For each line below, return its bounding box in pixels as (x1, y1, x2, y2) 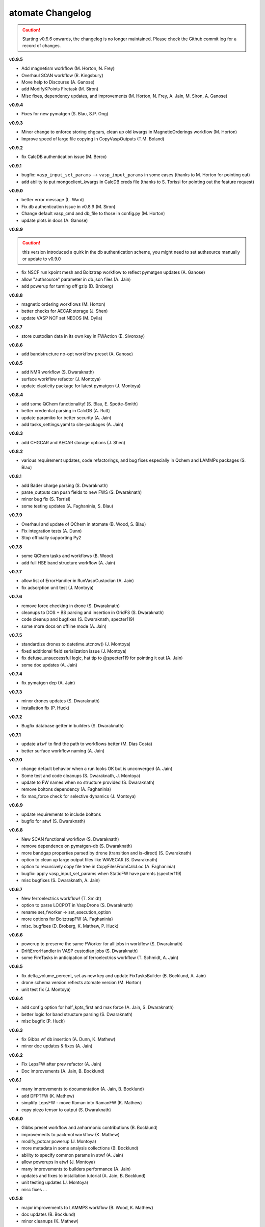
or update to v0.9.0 (22, 256, 61, 262)
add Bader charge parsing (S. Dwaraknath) (21, 482, 108, 488)
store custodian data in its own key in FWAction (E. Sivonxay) (21, 333, 145, 339)
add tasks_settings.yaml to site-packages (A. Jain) (21, 421, 124, 427)
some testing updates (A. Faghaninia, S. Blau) (21, 503, 114, 509)
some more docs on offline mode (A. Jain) (21, 623, 106, 629)
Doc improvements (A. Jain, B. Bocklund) (21, 1068, 105, 1074)
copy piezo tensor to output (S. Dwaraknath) (21, 1107, 111, 1113)
